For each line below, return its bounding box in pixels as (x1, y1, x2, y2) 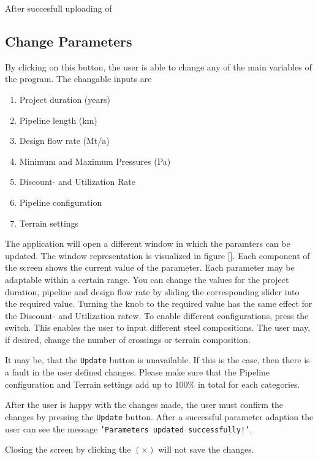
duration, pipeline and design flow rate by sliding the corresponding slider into (5, 285, 300, 298)
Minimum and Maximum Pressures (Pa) (19, 154, 171, 167)
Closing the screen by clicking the (5, 443, 131, 456)
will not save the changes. (158, 443, 254, 456)
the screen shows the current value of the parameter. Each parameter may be (5, 261, 295, 274)
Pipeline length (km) (19, 113, 97, 126)
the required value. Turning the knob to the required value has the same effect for (5, 297, 312, 310)
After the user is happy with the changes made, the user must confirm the (5, 398, 283, 411)
